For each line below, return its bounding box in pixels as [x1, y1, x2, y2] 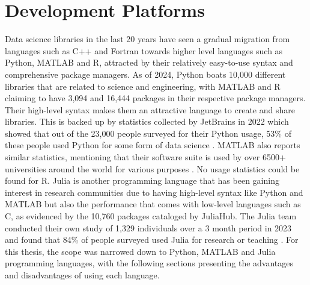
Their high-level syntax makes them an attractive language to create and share [5, 103, 295, 116]
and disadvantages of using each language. [5, 269, 160, 281]
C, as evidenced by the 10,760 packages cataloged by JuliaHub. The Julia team [5, 210, 297, 222]
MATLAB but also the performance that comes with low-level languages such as [5, 198, 301, 210]
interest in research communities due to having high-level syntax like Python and [5, 186, 303, 198]
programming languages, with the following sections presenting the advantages [5, 257, 294, 269]
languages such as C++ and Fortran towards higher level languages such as [5, 44, 283, 57]
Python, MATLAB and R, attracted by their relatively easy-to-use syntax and [5, 56, 293, 69]
